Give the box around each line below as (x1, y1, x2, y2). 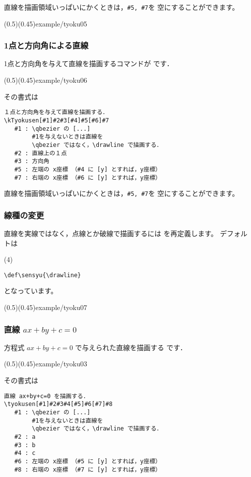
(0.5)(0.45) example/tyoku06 (4, 75, 87, 85)
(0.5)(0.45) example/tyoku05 (4, 18, 87, 28)
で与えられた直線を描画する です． (75, 342, 187, 352)
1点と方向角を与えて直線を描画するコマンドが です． (4, 58, 174, 69)
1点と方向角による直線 (4, 39, 89, 51)
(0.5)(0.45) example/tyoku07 (4, 302, 87, 312)
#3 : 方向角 (14, 158, 49, 165)
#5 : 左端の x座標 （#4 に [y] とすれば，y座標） (14, 166, 161, 173)
